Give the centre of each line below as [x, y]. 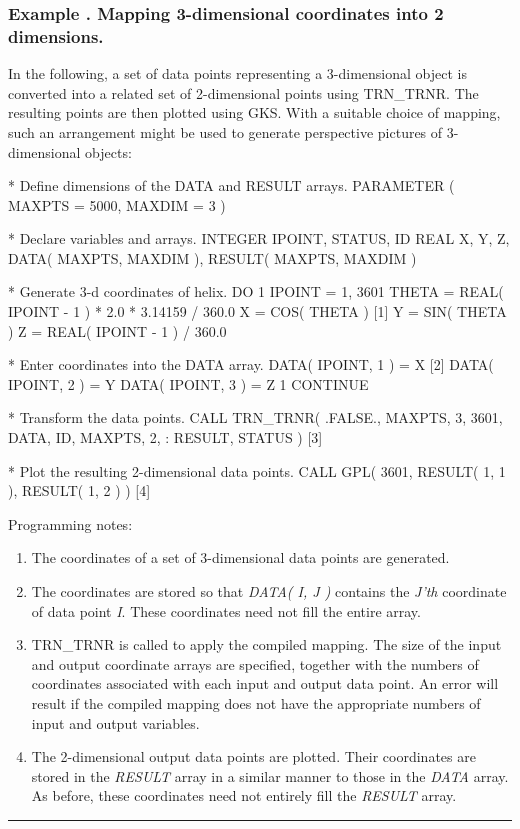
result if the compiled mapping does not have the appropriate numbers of [256, 702]
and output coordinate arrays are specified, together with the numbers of [255, 663]
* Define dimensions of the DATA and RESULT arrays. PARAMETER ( [231, 185]
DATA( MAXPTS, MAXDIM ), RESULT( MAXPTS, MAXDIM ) [212, 257]
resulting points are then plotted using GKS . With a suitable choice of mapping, [254, 112]
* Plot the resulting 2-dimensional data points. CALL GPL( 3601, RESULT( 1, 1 [257, 470]
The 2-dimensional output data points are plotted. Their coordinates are [253, 756]
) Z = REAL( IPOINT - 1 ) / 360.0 [117, 330]
